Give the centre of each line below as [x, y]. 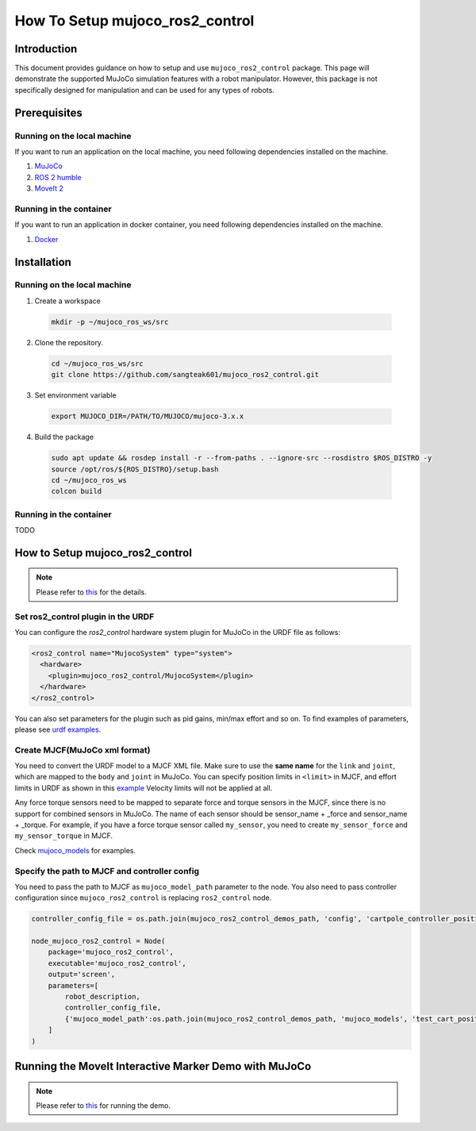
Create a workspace [67, 301]
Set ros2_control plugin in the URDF [84, 617]
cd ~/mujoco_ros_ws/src [98, 364]
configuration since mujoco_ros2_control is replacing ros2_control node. [143, 898]
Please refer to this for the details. [91, 592]
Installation [43, 262]
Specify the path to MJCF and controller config [107, 871]
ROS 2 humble [58, 177]
